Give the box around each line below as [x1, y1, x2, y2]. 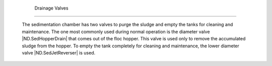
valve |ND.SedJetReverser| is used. [22, 49, 96, 55]
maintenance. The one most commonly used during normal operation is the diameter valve [22, 28, 210, 35]
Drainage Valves [34, 5, 69, 11]
